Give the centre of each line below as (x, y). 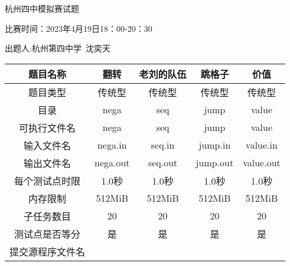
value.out (262, 163)
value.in (262, 145)
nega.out (112, 163)
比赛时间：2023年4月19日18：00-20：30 (79, 28)
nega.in (112, 145)
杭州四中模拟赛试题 (42, 8)
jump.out (215, 163)
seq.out (163, 163)
